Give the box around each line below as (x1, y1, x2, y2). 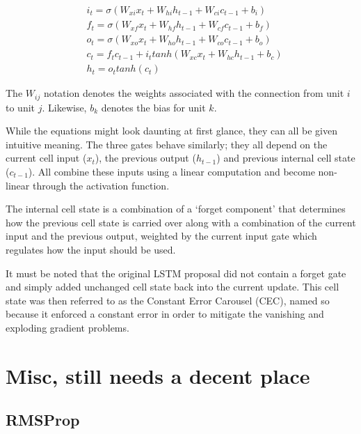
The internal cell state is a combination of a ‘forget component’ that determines (6, 201, 346, 216)
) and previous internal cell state (216, 150, 355, 165)
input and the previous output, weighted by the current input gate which (6, 228, 317, 243)
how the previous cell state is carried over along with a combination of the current (6, 215, 356, 229)
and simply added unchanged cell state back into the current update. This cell (6, 279, 339, 294)
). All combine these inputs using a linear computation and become (28, 164, 315, 178)
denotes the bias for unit (101, 100, 206, 114)
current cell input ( (6, 150, 87, 165)
